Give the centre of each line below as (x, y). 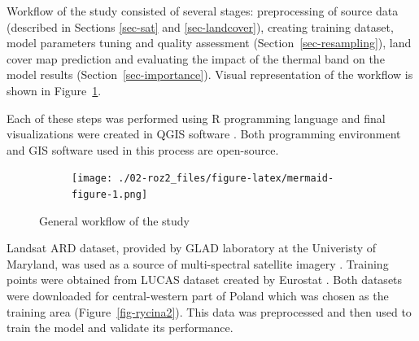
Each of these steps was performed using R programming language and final (196, 118)
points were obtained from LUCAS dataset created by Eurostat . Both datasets (205, 280)
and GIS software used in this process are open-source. (143, 149)
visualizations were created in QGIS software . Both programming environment (204, 134)
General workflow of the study (114, 220)
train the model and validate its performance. (120, 328)
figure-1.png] (110, 195)
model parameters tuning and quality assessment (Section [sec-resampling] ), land (209, 43)
